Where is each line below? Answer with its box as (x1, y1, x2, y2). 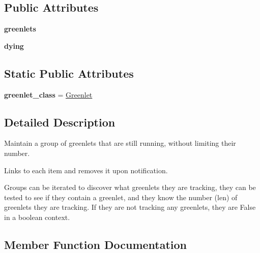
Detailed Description (4, 114, 115, 130)
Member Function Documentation (4, 236, 187, 252)
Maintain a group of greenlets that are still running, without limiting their (4, 138, 236, 148)
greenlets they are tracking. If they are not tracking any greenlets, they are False (4, 202, 256, 212)
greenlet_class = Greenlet (4, 89, 93, 100)
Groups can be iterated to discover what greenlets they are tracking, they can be (4, 182, 256, 193)
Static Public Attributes (4, 65, 134, 81)
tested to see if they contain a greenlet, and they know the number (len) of (4, 192, 238, 202)
